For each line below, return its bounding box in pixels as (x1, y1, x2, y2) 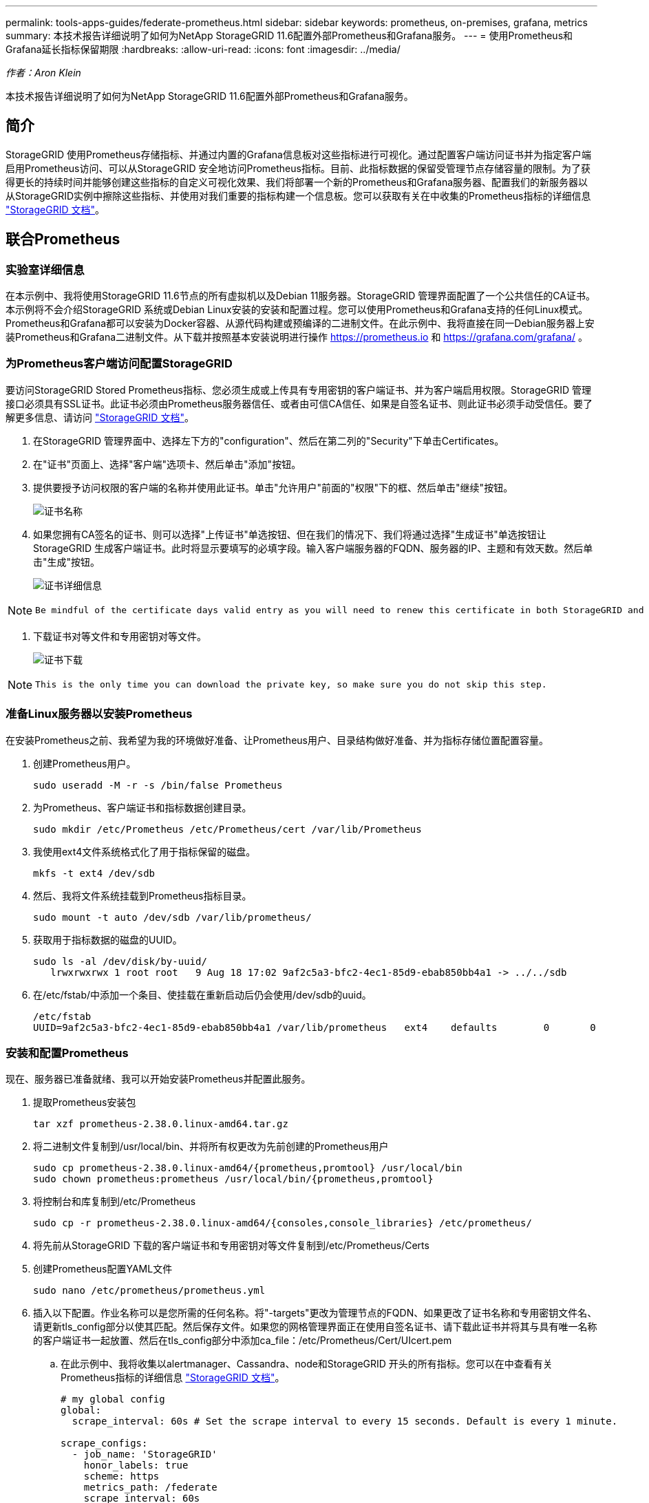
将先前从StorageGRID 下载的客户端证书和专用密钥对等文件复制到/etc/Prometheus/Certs (33, 1239, 429, 1252)
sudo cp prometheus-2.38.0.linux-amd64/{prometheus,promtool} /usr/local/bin (33, 1162, 462, 1174)
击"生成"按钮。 (33, 555, 100, 568)
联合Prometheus (6, 231, 120, 248)
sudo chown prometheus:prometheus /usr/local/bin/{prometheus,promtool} (33, 1173, 434, 1185)
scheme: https (83, 1471, 160, 1482)
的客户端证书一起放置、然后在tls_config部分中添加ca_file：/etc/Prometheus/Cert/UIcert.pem (33, 1334, 452, 1347)
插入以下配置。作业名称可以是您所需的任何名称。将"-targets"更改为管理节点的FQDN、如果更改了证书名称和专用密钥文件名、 (33, 1307, 597, 1319)
